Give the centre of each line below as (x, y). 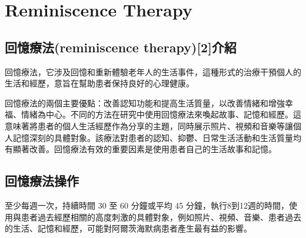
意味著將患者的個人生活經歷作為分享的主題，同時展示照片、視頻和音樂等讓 (149, 125)
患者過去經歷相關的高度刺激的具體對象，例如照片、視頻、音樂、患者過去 (161, 217)
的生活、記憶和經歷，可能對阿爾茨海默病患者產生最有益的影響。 (128, 228)
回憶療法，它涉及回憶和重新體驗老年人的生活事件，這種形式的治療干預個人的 (153, 71)
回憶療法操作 (42, 181)
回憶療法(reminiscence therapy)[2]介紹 (121, 47)
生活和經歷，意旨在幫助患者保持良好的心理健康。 (99, 83)
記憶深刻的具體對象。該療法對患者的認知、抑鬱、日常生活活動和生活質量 (153, 137)
